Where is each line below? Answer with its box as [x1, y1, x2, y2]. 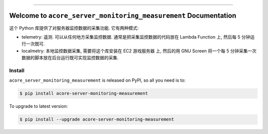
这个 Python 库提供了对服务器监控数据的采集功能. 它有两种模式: [9, 25, 139, 31]
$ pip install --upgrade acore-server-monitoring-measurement [19, 117, 174, 122]
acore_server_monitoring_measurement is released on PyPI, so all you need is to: [9, 77, 186, 84]
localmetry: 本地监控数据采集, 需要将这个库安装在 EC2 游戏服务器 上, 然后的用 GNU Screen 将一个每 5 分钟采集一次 [21, 47, 257, 54]
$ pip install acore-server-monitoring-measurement [19, 90, 148, 96]
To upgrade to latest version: [9, 103, 68, 109]
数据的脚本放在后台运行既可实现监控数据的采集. [21, 55, 119, 61]
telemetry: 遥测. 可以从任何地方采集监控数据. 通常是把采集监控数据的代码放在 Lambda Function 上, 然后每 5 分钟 [21, 34, 251, 40]
